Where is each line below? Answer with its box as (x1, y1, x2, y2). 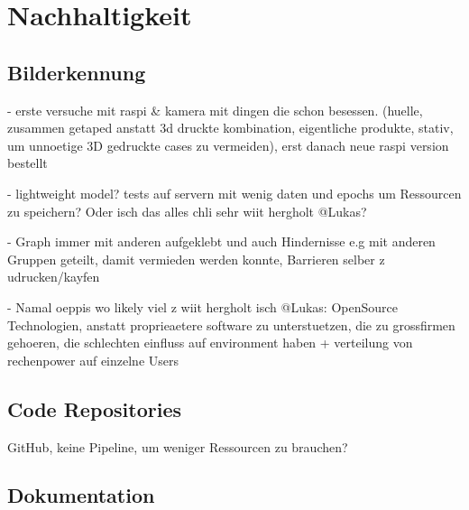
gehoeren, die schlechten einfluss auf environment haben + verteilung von (7, 333, 413, 352)
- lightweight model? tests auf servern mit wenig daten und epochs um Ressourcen (7, 183, 462, 202)
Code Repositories (7, 394, 182, 422)
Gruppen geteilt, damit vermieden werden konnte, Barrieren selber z (7, 249, 385, 268)
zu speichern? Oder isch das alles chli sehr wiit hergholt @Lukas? (7, 201, 367, 220)
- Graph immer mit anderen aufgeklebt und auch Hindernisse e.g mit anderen (7, 232, 436, 251)
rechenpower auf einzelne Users (7, 350, 179, 369)
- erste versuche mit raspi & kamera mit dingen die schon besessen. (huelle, (7, 100, 423, 119)
